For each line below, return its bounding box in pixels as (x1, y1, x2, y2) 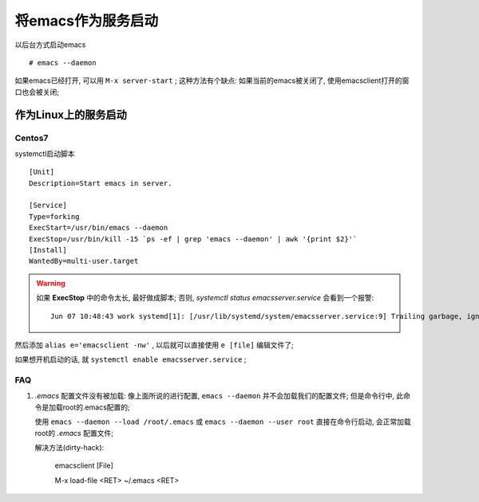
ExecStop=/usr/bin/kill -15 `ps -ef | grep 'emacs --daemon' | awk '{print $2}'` (29, 234, 358, 243)
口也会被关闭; (14, 87, 60, 96)
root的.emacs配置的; (62, 402, 131, 412)
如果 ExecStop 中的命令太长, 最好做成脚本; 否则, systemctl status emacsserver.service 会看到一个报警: (36, 293, 374, 303)
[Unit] (29, 167, 55, 177)
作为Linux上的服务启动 (14, 108, 127, 121)
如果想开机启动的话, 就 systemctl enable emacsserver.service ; (14, 355, 247, 364)
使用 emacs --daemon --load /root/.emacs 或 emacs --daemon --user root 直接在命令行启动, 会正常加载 (34, 417, 411, 426)
